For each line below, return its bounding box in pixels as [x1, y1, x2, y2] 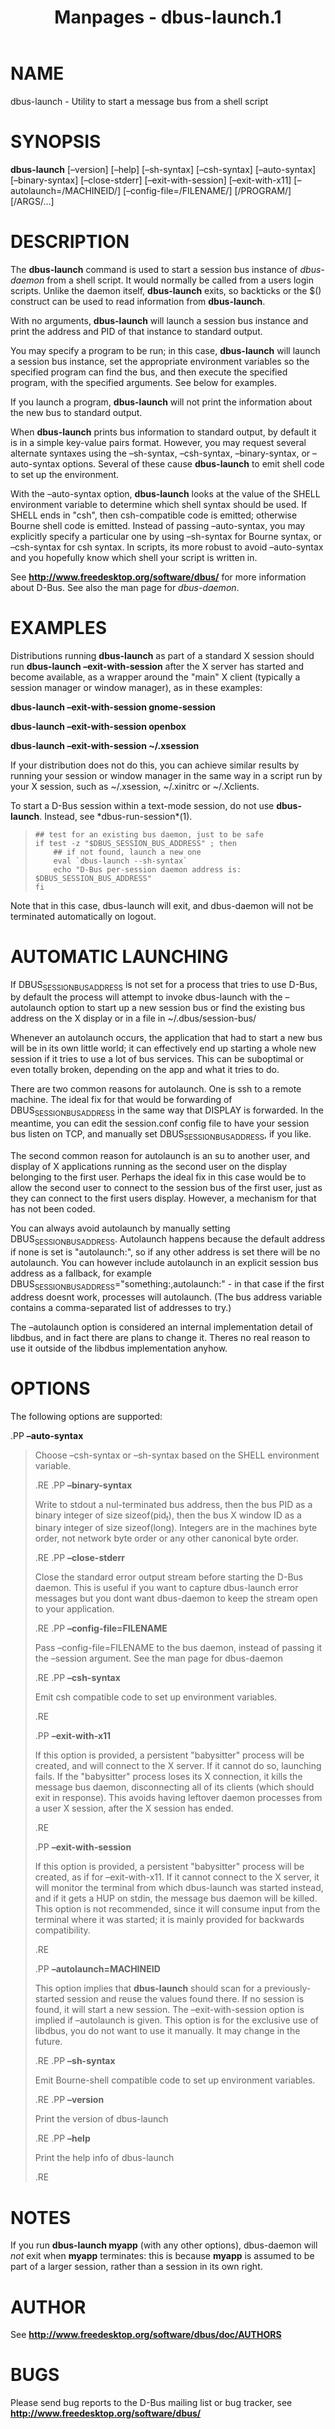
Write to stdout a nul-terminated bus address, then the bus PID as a [34, 1498, 313, 1510]
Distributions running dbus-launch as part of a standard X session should [10, 649, 315, 661]
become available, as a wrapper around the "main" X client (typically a [10, 671, 301, 683]
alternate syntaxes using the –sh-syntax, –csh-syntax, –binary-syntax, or [10, 447, 311, 459]
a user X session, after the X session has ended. [34, 1802, 234, 1815]
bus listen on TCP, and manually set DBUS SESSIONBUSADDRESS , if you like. [10, 1128, 312, 1143]
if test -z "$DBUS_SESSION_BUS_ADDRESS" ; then [34, 838, 237, 848]
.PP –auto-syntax [10, 1429, 84, 1441]
